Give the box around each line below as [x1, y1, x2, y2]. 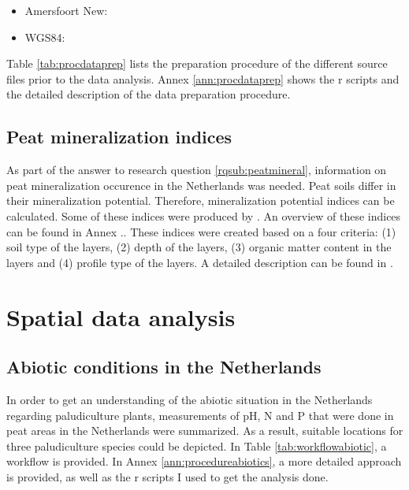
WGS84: [24, 28, 65, 45]
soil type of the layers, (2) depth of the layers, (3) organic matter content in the [6, 239, 392, 255]
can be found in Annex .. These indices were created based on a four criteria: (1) [6, 223, 396, 239]
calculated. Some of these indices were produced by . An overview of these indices [6, 207, 401, 224]
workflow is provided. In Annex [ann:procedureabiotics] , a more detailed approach [6, 453, 402, 470]
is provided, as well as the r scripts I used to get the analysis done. [6, 468, 329, 484]
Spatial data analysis [6, 300, 236, 332]
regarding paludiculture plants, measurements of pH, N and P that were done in [6, 406, 394, 423]
